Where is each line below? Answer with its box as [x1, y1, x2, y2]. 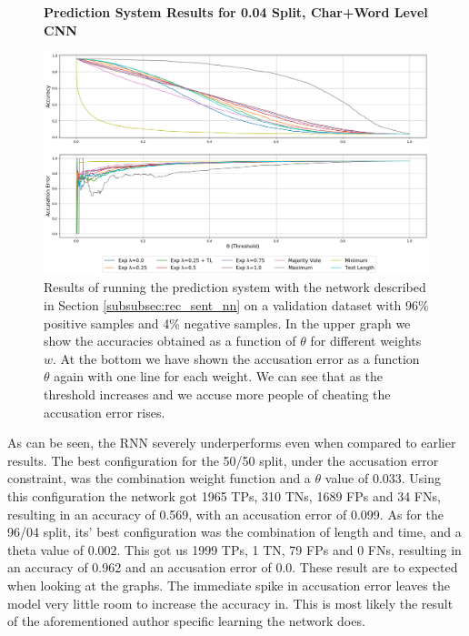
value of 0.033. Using [324, 469, 442, 488]
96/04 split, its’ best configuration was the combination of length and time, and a [7, 522, 462, 541]
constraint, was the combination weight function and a [7, 469, 311, 488]
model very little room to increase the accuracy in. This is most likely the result [7, 593, 454, 612]
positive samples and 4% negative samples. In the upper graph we [44, 313, 411, 332]
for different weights [310, 331, 422, 350]
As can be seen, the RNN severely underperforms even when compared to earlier [7, 433, 456, 452]
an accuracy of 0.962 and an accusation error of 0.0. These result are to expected [7, 558, 458, 577]
